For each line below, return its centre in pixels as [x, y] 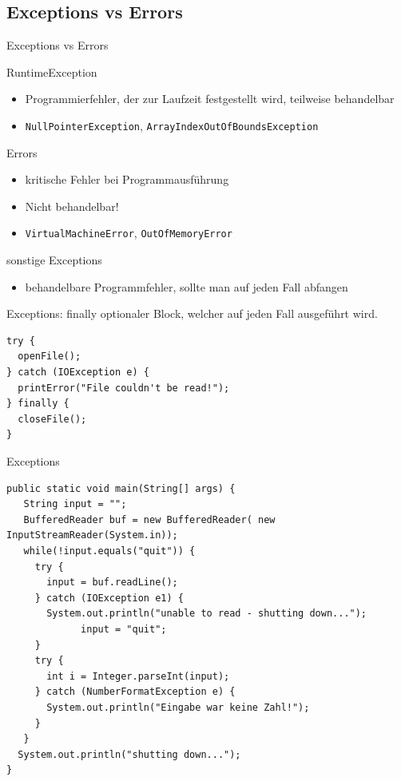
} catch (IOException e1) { [109, 598]
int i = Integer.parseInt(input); [138, 676]
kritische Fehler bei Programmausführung [127, 179]
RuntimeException [52, 71]
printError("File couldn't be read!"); [124, 388]
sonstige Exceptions [54, 260]
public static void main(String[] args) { [121, 488]
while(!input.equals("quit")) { [109, 551]
